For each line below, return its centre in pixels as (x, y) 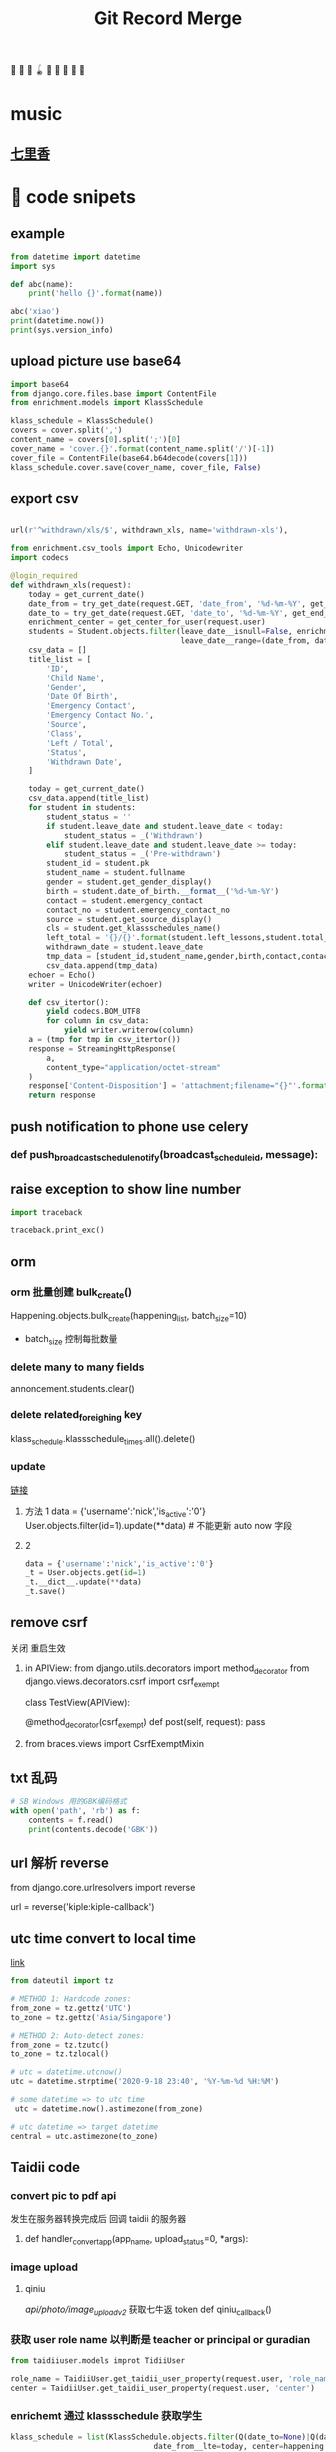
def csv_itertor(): (69, 1002)
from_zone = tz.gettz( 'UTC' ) (71, 2008)
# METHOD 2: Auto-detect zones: (77, 2035)
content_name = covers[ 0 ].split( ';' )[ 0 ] (96, 440)
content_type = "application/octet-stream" (134, 1067)
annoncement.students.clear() (72, 1389)
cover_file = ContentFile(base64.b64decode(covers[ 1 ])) (129, 458)
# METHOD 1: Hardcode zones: (71, 1999)
